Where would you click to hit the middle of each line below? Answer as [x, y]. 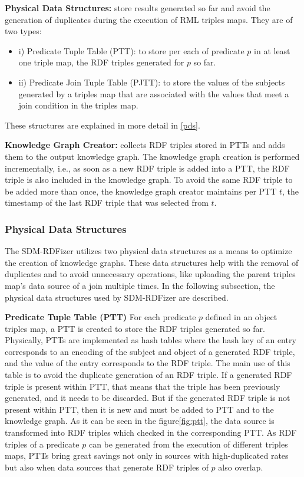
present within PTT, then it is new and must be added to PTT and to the [139, 409]
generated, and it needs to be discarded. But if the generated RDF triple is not [148, 398]
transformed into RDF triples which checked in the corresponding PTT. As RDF [151, 432]
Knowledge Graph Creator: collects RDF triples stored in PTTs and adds [145, 145]
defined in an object [241, 317]
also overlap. [241, 467]
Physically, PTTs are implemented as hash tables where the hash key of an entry [151, 340]
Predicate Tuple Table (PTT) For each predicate [100, 317]
